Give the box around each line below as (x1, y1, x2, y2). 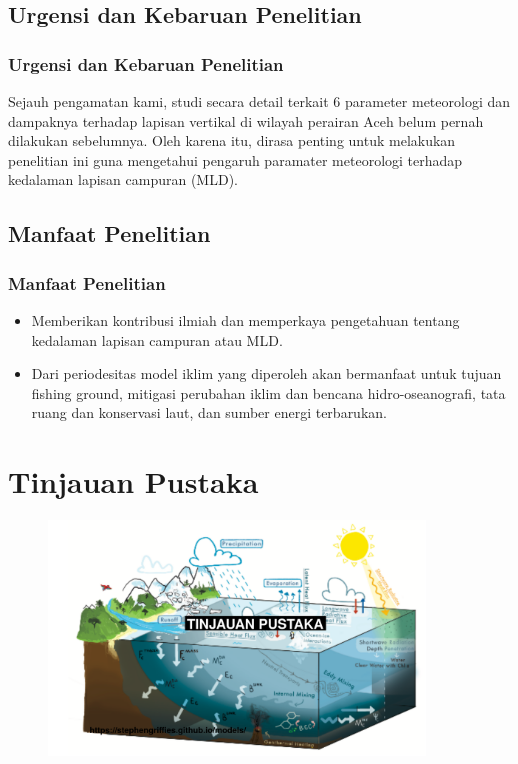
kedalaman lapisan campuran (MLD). (8, 169, 238, 190)
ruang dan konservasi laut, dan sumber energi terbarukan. (31, 402, 387, 423)
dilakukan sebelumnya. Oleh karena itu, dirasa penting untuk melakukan (8, 130, 456, 151)
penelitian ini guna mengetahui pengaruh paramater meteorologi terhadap (8, 149, 463, 170)
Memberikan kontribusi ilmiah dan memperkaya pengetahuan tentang (31, 309, 460, 330)
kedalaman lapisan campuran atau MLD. (31, 329, 283, 350)
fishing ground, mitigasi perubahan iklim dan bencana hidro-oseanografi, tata (31, 382, 506, 403)
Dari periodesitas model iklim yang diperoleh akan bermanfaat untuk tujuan (31, 363, 502, 384)
